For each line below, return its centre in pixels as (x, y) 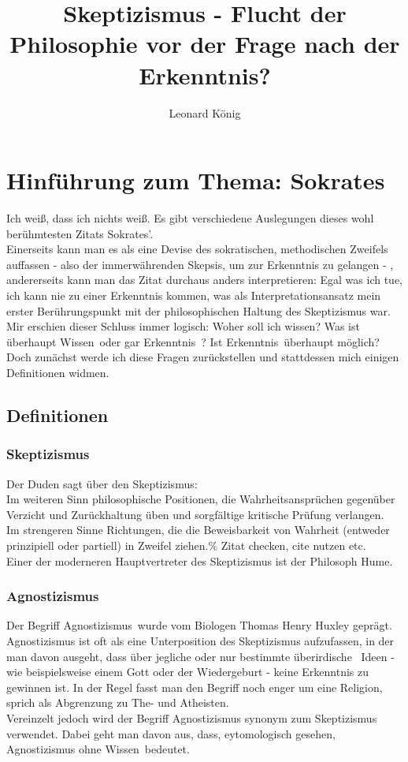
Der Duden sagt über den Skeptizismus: (102, 483)
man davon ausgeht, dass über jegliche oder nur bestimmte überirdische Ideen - (200, 656)
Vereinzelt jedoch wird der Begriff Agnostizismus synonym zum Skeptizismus (192, 717)
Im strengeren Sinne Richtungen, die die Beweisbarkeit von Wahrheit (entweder (198, 530)
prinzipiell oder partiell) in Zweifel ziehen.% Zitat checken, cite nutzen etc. (186, 545)
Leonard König (205, 112)
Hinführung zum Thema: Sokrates (196, 180)
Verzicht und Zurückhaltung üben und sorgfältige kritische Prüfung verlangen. (195, 514)
